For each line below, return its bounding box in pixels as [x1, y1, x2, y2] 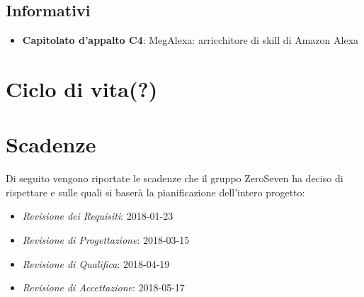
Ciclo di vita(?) [6, 74, 158, 103]
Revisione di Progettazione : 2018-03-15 [22, 232, 190, 247]
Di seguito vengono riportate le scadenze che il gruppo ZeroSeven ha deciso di [6, 171, 343, 186]
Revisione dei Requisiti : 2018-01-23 [22, 208, 174, 223]
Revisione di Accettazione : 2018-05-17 [22, 280, 185, 295]
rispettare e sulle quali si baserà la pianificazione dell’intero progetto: [6, 184, 305, 199]
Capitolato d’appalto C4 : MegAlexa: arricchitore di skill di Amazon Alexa [22, 33, 359, 47]
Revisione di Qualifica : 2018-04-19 [22, 256, 170, 271]
